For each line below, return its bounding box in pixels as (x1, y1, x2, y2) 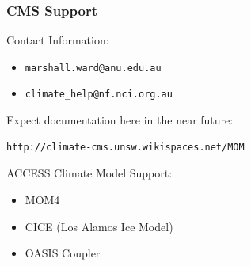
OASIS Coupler (25, 245, 101, 261)
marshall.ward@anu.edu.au (25, 62, 162, 74)
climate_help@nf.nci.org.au (25, 89, 173, 101)
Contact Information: (6, 32, 109, 48)
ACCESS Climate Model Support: (6, 165, 173, 181)
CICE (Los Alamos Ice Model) (25, 218, 173, 234)
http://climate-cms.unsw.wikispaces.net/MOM (6, 141, 245, 153)
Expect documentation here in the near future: (6, 112, 234, 128)
